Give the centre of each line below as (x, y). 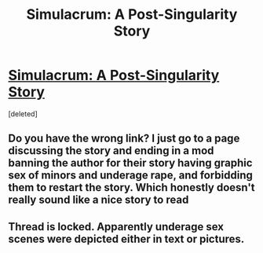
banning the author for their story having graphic (130, 163)
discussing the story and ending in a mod (111, 151)
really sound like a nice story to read (99, 200)
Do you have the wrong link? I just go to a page (124, 139)
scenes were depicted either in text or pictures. (126, 238)
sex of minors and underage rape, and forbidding (131, 176)
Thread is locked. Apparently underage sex (116, 227)
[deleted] (23, 114)
